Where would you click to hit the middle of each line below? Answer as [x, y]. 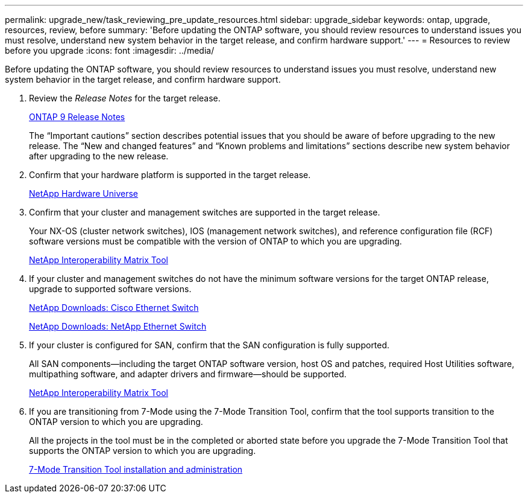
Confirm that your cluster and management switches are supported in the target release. [205, 212]
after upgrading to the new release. [99, 156]
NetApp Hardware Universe [84, 193]
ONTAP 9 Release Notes [77, 117]
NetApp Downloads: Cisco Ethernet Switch [114, 308]
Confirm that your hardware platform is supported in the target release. [170, 175]
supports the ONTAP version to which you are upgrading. [143, 451]
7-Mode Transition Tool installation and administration [136, 469]
